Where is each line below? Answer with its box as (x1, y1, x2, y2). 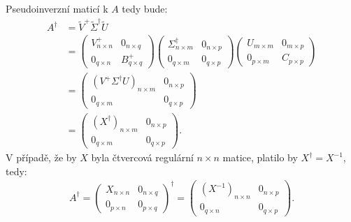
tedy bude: (122, 1, 168, 15)
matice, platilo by (222, 150, 298, 165)
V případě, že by (6, 150, 77, 165)
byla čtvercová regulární (91, 150, 194, 165)
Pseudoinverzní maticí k (6, 1, 108, 15)
